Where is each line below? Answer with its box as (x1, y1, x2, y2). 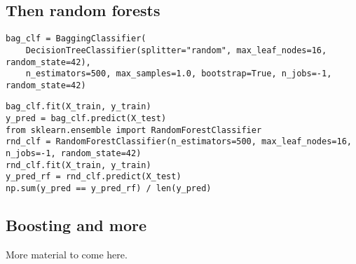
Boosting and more (6, 214, 146, 236)
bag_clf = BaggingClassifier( (6, 34, 146, 44)
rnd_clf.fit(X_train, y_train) (6, 160, 151, 170)
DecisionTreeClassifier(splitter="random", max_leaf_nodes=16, (25, 45, 327, 55)
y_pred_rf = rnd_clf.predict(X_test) (6, 172, 182, 182)
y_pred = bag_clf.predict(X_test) (6, 113, 167, 124)
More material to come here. (6, 246, 128, 261)
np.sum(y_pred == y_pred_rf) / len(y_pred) (6, 183, 212, 194)
